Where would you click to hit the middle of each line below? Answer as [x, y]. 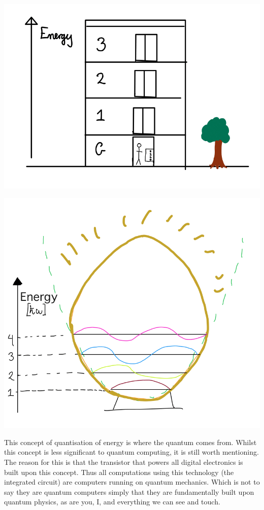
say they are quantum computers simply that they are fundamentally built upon [129, 491]
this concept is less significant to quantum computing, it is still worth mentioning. [131, 452]
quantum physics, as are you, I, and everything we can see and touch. [112, 502]
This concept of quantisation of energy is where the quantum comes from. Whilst [130, 442]
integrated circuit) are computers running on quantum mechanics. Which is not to [132, 482]
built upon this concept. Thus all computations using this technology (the [119, 472]
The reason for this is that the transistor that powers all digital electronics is [124, 462]
